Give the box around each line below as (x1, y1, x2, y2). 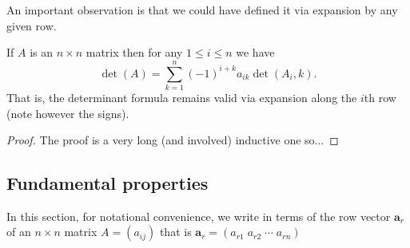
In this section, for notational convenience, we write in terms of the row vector (6, 207, 391, 224)
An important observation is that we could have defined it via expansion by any (6, 2, 398, 18)
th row (364, 89, 396, 105)
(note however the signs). (6, 104, 129, 121)
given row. (6, 17, 57, 33)
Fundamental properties (6, 171, 209, 195)
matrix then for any (86, 44, 183, 61)
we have (236, 44, 275, 61)
